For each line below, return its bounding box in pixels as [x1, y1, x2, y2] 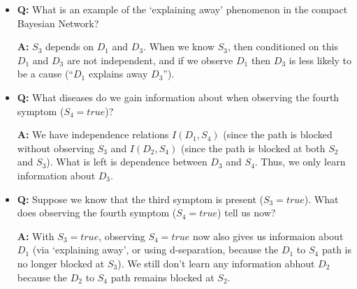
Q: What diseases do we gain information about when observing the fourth [17, 89, 340, 104]
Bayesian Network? [17, 15, 99, 30]
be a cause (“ [17, 66, 73, 81]
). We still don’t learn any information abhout [117, 255, 315, 270]
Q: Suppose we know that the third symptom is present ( [17, 191, 263, 206]
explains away [88, 66, 148, 81]
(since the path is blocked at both [180, 140, 326, 155]
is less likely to [289, 52, 352, 67]
